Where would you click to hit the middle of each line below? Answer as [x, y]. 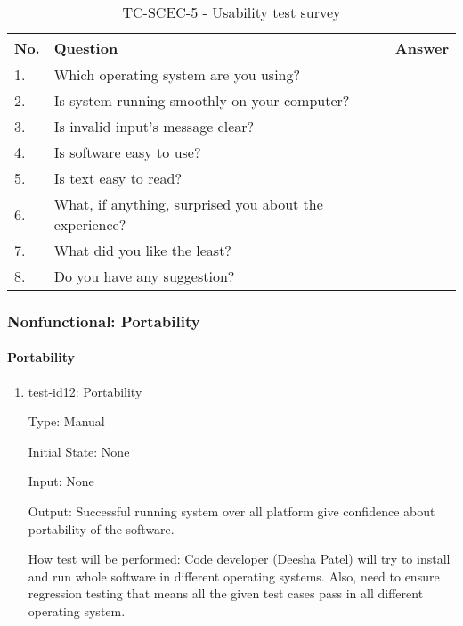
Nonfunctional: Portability [104, 321]
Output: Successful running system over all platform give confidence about [231, 511]
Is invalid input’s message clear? [154, 126]
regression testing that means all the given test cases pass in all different [226, 593]
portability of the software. [101, 528]
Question [86, 48]
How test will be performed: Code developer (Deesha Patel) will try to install [239, 559]
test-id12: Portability [85, 391]
